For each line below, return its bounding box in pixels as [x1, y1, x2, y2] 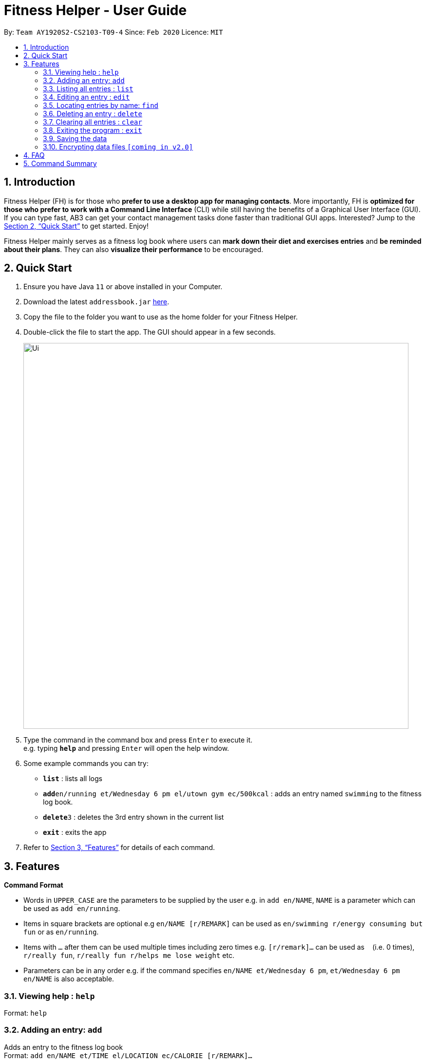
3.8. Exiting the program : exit [43, 126, 142, 134]
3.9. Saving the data [43, 134, 107, 143]
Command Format [4, 881, 63, 890]
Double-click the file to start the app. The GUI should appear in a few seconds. [23, 328, 276, 337]
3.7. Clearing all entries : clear [43, 117, 142, 126]
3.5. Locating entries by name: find [43, 101, 158, 109]
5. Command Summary [23, 159, 97, 168]
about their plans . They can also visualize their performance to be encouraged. [4, 245, 264, 254]
